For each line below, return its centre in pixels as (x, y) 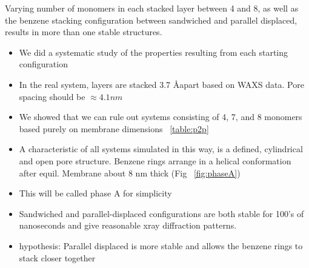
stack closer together (57, 257)
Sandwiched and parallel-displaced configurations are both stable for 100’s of (161, 213)
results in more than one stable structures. (84, 32)
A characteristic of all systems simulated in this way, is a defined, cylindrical (161, 149)
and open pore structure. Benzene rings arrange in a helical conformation (155, 160)
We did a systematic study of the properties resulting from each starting (154, 52)
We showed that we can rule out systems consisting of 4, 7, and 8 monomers (161, 117)
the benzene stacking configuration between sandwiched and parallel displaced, (151, 20)
